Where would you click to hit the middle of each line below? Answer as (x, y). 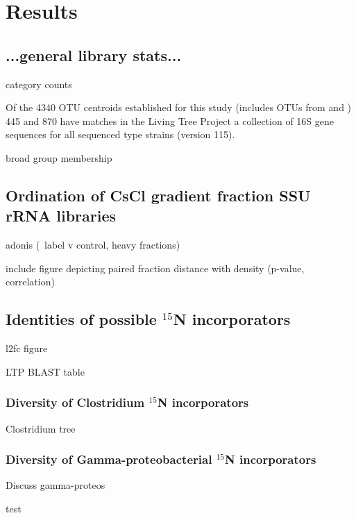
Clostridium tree (41, 428)
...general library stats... (94, 55)
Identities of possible (81, 319)
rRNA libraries (61, 216)
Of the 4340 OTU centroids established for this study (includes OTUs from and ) (179, 107)
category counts (39, 84)
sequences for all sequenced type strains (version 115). (120, 134)
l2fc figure (27, 348)
